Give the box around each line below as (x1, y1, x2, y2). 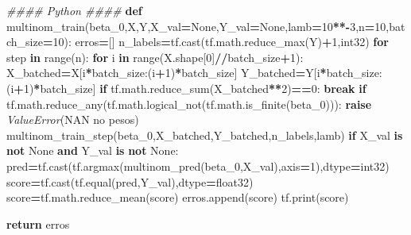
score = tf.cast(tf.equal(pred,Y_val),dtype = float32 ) (6, 173, 254, 190)
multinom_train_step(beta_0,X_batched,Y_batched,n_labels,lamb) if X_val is (6, 126, 403, 143)
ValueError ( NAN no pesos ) (6, 111, 139, 128)
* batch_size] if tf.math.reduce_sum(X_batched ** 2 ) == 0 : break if (33, 79, 366, 96)
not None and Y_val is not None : (6, 142, 179, 159)
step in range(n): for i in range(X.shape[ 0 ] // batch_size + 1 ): (6, 48, 304, 65)
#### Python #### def (6, 2, 142, 18)
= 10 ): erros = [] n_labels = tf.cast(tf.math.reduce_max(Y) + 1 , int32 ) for (42, 33, 389, 50)
